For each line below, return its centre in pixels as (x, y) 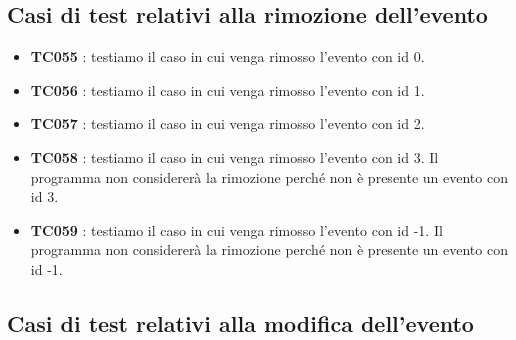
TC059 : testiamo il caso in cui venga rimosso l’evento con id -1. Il (236, 229)
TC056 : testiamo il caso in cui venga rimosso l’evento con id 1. (227, 89)
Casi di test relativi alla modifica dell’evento (240, 322)
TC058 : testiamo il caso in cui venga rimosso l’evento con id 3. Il (234, 156)
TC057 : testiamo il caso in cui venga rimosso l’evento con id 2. (227, 123)
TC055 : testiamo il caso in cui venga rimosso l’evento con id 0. (227, 56)
